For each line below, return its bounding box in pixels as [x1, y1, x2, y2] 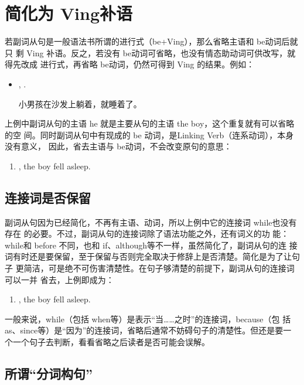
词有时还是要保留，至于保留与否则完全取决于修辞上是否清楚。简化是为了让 [5, 250, 292, 263]
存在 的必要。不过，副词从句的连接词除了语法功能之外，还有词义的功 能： [5, 227, 289, 240]
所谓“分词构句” [5, 364, 93, 382]
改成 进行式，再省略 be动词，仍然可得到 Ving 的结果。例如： [21, 58, 255, 70]
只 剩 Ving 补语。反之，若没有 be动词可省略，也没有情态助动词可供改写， [5, 46, 288, 59]
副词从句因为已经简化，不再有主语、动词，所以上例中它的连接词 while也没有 [5, 216, 297, 228]
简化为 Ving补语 [5, 1, 132, 25]
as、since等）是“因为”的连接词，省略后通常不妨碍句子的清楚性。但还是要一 [5, 324, 292, 336]
